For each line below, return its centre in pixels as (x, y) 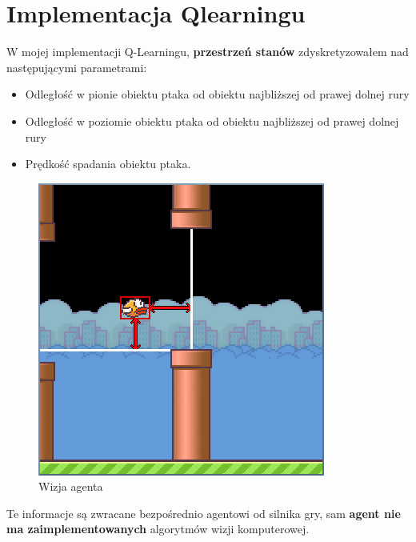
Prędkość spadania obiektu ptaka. (108, 164)
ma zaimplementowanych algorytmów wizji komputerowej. (158, 529)
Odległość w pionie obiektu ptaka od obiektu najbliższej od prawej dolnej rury (217, 94)
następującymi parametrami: (77, 67)
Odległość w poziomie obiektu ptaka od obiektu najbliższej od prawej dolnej (212, 120)
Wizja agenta (71, 486)
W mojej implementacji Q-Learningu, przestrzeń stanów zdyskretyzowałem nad (208, 52)
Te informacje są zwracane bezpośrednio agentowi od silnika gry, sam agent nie (204, 513)
